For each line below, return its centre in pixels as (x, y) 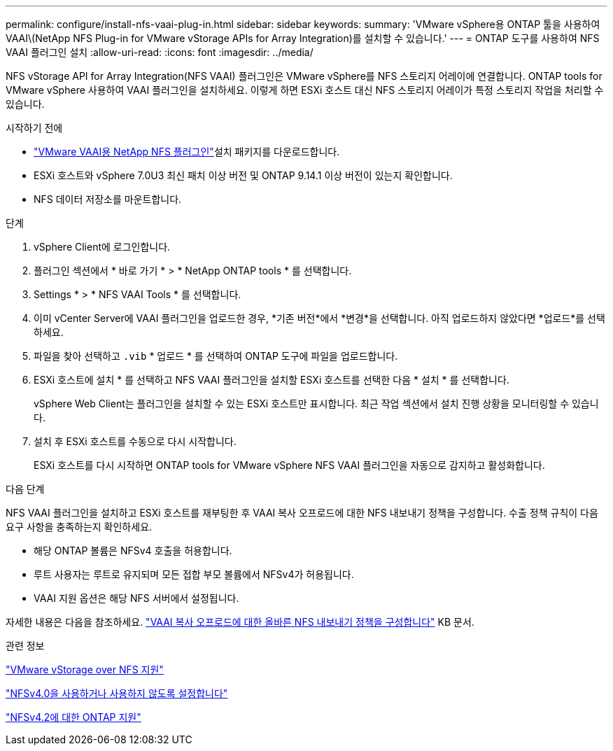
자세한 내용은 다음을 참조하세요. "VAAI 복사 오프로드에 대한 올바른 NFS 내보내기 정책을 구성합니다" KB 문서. (240, 622)
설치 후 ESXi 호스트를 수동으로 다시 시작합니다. (135, 441)
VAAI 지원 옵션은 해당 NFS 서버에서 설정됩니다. (136, 598)
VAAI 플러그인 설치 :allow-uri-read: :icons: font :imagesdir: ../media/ (160, 52)
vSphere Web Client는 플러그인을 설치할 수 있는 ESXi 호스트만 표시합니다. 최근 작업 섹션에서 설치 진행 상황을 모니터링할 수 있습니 (316, 403)
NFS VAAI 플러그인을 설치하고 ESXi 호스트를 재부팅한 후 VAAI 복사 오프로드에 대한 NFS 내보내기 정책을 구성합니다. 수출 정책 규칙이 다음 (302, 513)
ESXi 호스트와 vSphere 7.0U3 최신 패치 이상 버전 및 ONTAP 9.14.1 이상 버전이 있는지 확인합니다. (243, 175)
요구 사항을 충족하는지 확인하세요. (79, 527)
